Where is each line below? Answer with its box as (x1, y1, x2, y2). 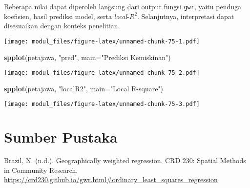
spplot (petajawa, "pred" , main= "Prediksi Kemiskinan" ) (4, 52, 171, 62)
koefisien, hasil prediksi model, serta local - (4, 11, 129, 21)
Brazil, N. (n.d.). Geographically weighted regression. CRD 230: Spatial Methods (4, 155, 246, 166)
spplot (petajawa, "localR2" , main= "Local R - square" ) (4, 83, 164, 93)
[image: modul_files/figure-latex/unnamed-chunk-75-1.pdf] (4, 38, 200, 45)
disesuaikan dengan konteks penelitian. (4, 21, 120, 31)
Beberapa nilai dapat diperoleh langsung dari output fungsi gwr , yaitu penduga (4, 1, 242, 11)
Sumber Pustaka (4, 127, 118, 147)
